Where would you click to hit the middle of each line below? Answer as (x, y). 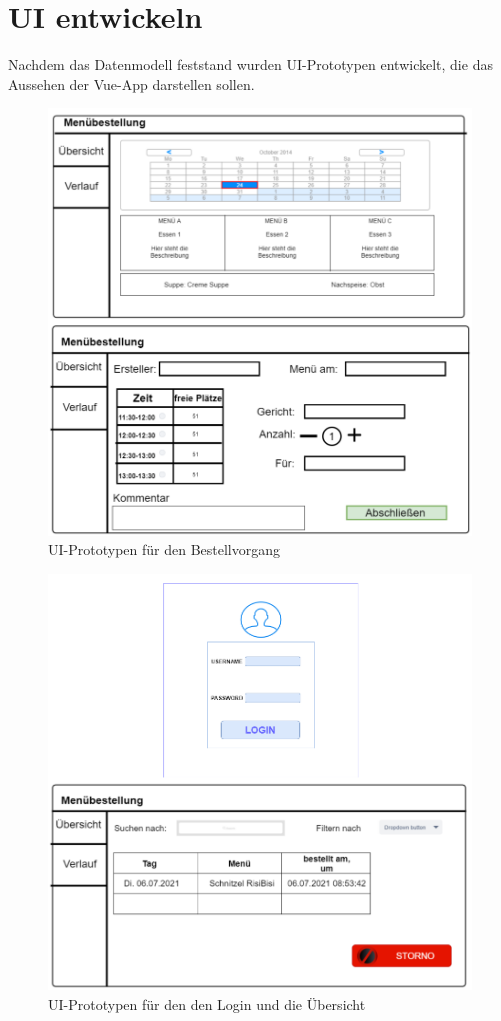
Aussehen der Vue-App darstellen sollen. (131, 83)
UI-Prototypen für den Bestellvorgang (164, 549)
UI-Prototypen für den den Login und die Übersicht (207, 1004)
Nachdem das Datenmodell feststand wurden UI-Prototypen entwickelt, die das (250, 64)
